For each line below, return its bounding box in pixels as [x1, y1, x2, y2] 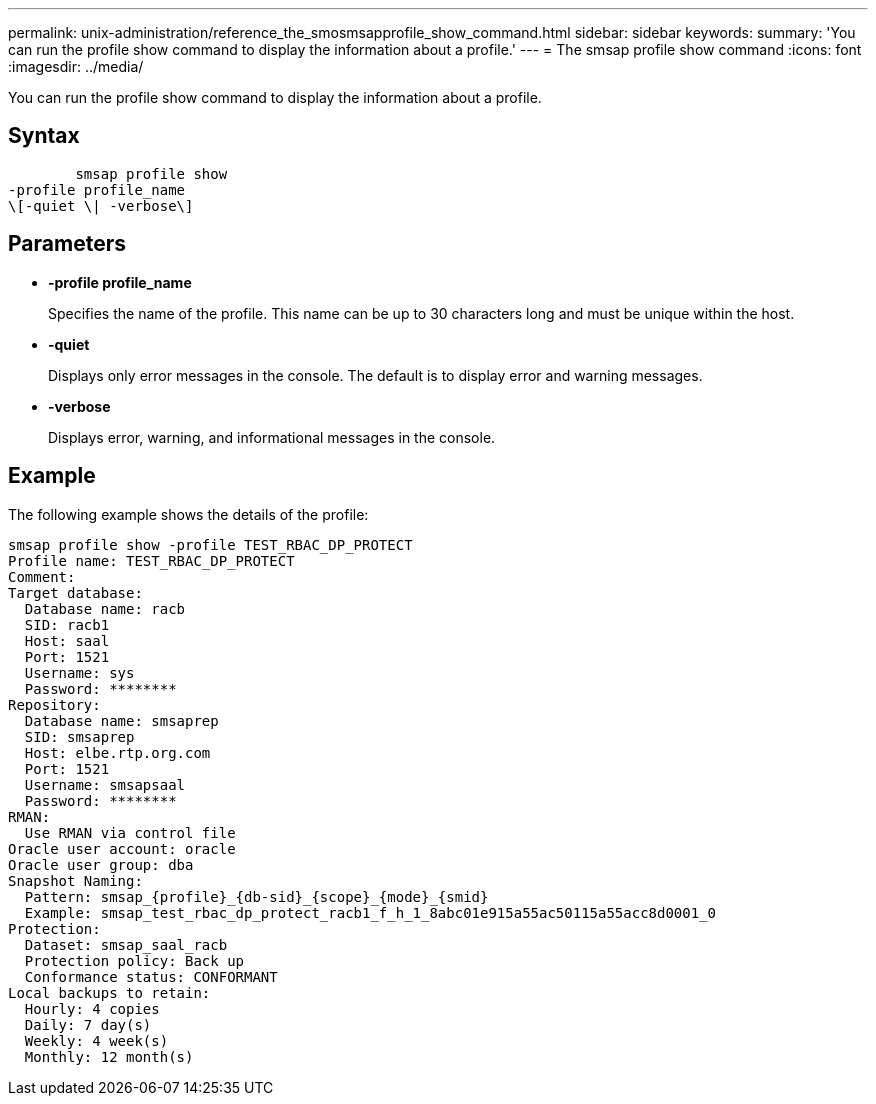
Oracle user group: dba [8, 856, 194, 873]
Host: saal [24, 632, 110, 649]
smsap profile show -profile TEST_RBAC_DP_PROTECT [8, 536, 413, 553]
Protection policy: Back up [24, 952, 245, 969]
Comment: [8, 568, 76, 585]
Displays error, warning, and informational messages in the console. [48, 428, 496, 446]
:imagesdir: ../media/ [8, 58, 144, 75]
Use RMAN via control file [24, 824, 236, 841]
